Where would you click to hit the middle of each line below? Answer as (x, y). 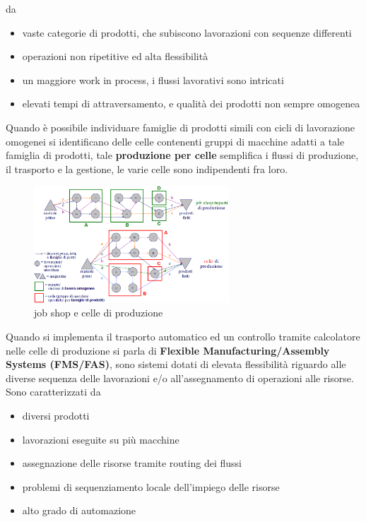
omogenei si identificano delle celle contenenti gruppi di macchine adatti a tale (175, 141)
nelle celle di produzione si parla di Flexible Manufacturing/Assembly (168, 350)
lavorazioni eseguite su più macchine (101, 439)
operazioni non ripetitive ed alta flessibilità (115, 56)
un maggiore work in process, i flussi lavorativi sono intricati (153, 79)
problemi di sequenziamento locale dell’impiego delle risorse (151, 486)
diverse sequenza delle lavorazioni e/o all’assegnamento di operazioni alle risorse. (180, 378)
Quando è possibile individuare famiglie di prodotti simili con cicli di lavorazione (180, 127)
